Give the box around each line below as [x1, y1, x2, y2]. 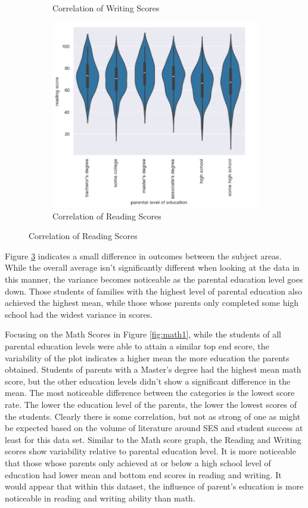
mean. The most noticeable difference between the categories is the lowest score [5, 386, 295, 399]
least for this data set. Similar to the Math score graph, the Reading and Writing [5, 433, 301, 445]
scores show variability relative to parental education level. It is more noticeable [5, 445, 296, 457]
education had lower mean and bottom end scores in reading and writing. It [5, 468, 282, 481]
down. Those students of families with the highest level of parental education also [5, 284, 303, 297]
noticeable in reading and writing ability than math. [5, 491, 195, 504]
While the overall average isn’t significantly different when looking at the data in [5, 261, 300, 274]
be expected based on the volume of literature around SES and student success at [5, 422, 303, 434]
